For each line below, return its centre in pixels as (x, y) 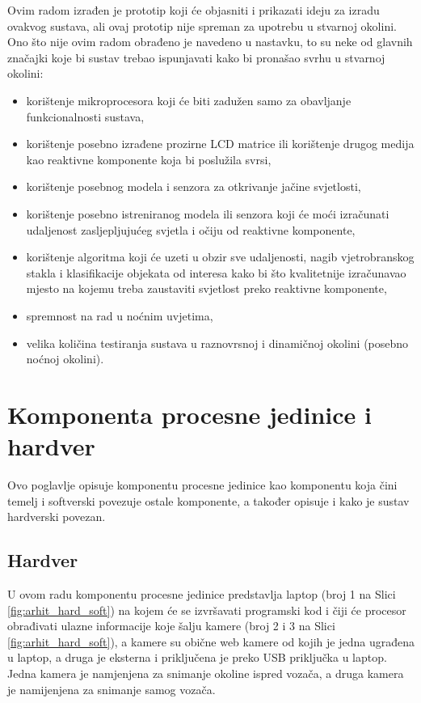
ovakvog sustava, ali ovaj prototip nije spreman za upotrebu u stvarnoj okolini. (202, 25)
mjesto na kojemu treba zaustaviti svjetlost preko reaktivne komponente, (206, 288)
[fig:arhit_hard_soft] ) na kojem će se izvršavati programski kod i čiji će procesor (207, 610)
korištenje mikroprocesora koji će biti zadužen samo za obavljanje (189, 100)
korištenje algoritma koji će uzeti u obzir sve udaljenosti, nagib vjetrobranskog (220, 257)
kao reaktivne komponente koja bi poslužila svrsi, (149, 159)
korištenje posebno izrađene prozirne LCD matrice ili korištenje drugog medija (220, 144)
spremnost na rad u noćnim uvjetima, (120, 315)
